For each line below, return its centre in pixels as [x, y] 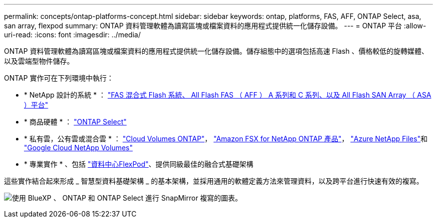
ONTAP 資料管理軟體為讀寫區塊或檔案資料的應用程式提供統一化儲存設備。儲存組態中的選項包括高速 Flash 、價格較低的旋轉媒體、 [216, 51]
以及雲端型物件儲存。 [39, 61]
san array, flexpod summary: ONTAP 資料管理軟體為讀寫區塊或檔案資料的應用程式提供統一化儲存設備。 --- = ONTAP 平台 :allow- [215, 26]
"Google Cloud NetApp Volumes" [79, 148]
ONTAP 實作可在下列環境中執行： [59, 78]
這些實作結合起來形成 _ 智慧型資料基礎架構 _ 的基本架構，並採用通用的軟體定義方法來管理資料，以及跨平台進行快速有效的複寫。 [214, 181]
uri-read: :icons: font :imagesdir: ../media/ [72, 35]
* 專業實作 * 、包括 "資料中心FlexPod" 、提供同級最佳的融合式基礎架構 [139, 164]
